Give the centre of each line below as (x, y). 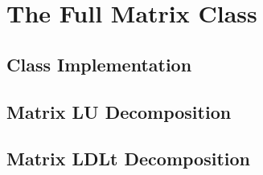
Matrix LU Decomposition (119, 111)
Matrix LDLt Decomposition (129, 159)
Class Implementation (99, 64)
